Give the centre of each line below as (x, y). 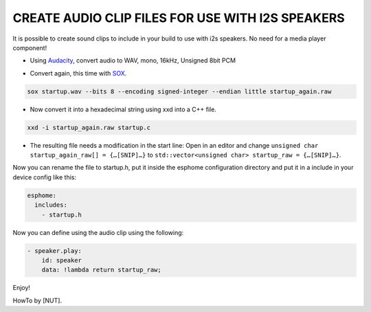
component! (30, 47)
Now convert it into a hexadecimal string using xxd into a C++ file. (123, 109)
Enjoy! (22, 288)
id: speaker (62, 260)
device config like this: (45, 177)
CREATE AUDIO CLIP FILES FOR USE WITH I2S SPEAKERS (179, 18)
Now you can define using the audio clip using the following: (98, 232)
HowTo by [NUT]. (37, 300)
